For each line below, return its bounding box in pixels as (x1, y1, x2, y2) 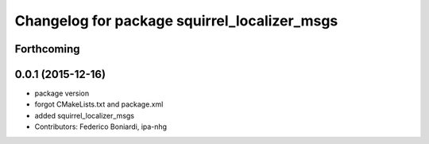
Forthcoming (14, 42, 80, 56)
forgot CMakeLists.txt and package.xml (34, 99, 164, 109)
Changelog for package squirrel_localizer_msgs (14, 12, 338, 29)
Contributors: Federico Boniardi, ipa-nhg (34, 122, 167, 131)
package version (34, 88, 90, 99)
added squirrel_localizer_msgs (34, 111, 135, 120)
